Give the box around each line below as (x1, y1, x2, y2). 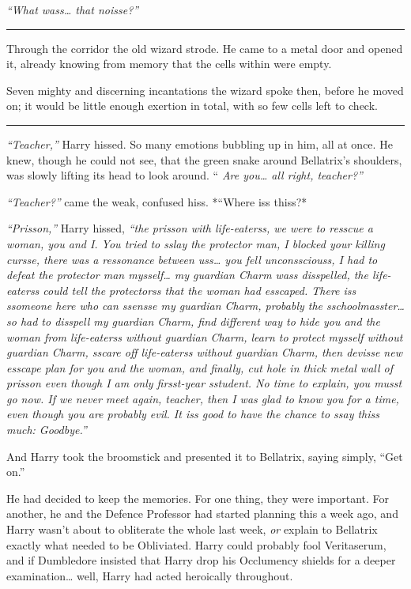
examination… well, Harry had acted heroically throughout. (6, 567, 293, 583)
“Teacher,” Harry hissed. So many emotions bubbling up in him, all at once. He (6, 135, 393, 152)
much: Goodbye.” (6, 421, 87, 438)
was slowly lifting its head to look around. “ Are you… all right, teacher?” (6, 167, 363, 183)
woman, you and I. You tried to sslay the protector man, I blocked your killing (6, 235, 385, 251)
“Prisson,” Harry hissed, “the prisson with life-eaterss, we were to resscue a (6, 220, 373, 236)
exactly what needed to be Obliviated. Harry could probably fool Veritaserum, (6, 536, 386, 553)
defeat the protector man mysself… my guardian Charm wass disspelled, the (6, 266, 368, 283)
